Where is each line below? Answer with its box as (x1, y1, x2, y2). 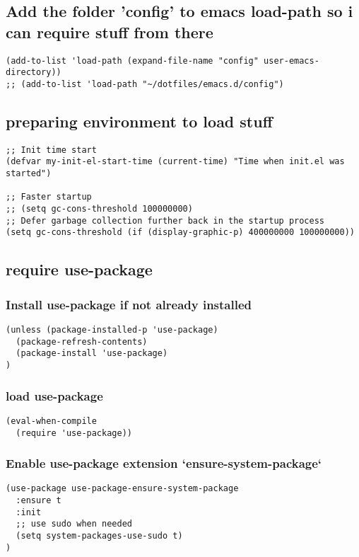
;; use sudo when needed (16, 519, 132, 529)
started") (6, 168, 52, 179)
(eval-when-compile (6, 415, 97, 426)
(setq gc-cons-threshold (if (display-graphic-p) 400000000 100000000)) (6, 227, 355, 238)
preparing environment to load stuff (6, 110, 273, 132)
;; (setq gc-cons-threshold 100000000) (6, 204, 193, 214)
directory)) (6, 67, 61, 78)
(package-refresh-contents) (16, 336, 148, 347)
